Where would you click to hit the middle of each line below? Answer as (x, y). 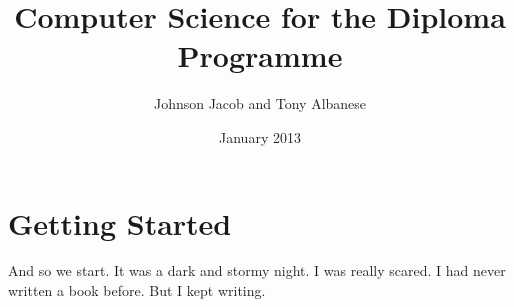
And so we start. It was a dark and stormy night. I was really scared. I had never (257, 270)
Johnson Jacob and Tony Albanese (260, 103)
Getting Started (120, 222)
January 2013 (260, 136)
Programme (260, 55)
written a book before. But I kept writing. (137, 290)
